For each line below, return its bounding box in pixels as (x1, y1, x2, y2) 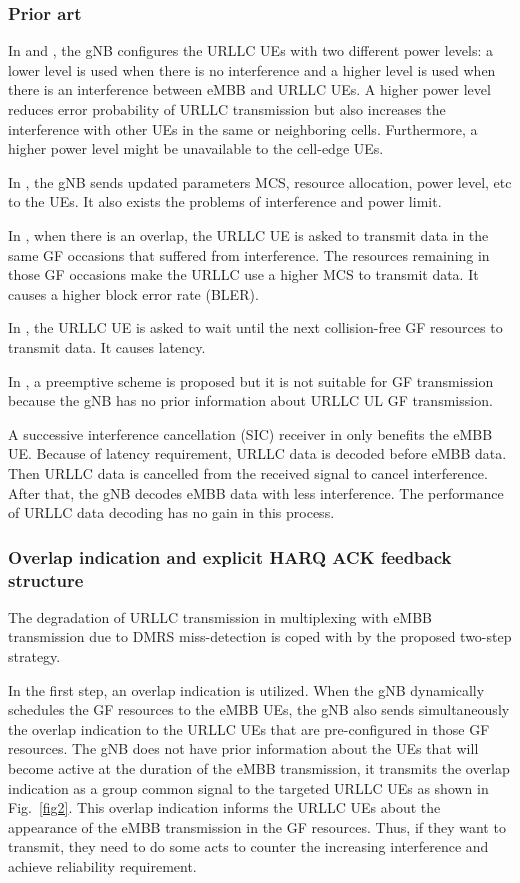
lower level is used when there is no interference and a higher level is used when (8, 59, 496, 80)
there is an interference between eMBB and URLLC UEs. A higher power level (8, 79, 491, 100)
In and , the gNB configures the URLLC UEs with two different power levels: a (8, 40, 494, 61)
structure (8, 567, 84, 592)
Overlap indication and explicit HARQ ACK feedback (8, 544, 452, 569)
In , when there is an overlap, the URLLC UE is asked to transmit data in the (8, 224, 489, 245)
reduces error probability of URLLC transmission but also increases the (8, 99, 446, 119)
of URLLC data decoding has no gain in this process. (8, 502, 335, 523)
